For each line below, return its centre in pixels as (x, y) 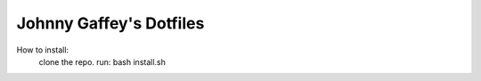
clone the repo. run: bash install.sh (102, 61)
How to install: (43, 50)
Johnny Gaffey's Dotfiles (110, 23)
